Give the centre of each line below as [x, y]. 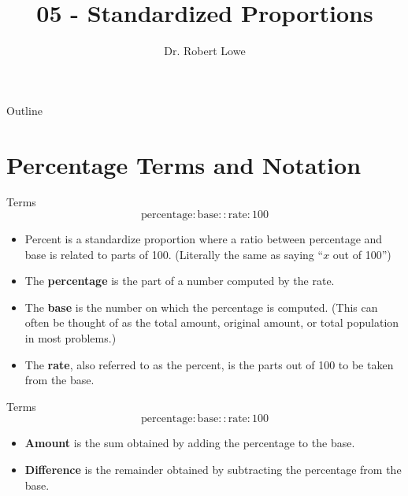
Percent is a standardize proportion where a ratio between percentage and [204, 239]
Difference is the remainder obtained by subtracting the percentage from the [213, 469]
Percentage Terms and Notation [184, 164]
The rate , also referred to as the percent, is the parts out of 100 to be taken [209, 364]
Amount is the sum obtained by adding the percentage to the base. [190, 443]
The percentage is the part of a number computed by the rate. [180, 281]
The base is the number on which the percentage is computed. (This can [201, 307]
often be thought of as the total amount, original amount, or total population [212, 322]
